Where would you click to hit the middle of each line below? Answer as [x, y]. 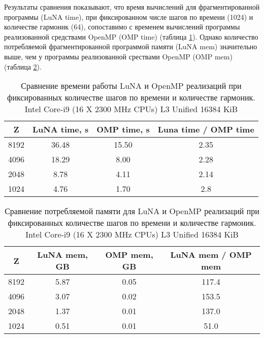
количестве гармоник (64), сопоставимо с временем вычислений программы [122, 27]
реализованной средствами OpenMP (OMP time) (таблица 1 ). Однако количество [131, 36]
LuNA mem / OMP [211, 255]
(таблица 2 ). [23, 66]
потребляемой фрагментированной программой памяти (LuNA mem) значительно [131, 46]
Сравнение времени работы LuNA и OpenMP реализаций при [131, 86]
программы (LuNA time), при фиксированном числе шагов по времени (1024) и [129, 16]
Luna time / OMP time [206, 129]
